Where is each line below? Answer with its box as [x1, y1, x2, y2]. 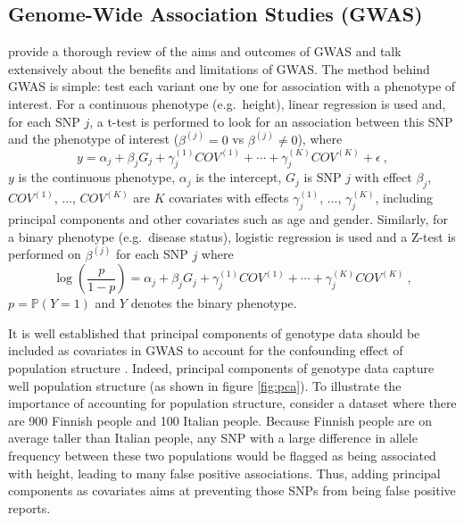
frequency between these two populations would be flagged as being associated [8, 446, 436, 464]
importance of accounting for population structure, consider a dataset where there [8, 394, 457, 412]
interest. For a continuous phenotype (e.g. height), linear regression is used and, [8, 94, 446, 112]
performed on [8, 245, 81, 263]
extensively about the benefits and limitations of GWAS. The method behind [8, 59, 430, 78]
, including [375, 188, 434, 207]
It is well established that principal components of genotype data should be [8, 323, 420, 342]
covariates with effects [169, 188, 289, 207]
